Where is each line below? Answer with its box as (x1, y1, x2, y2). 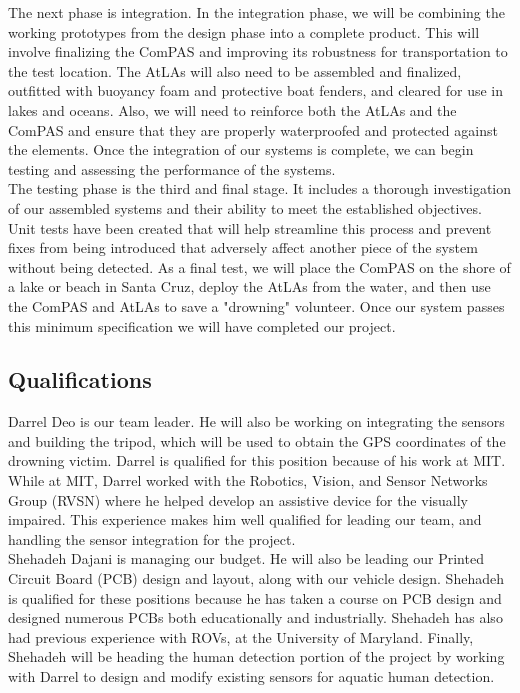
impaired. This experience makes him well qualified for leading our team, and (8, 509, 482, 530)
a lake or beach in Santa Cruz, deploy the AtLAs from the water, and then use (8, 276, 491, 297)
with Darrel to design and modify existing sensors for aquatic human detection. (8, 666, 495, 687)
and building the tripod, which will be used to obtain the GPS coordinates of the (8, 430, 506, 451)
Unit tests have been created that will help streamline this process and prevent (8, 217, 492, 238)
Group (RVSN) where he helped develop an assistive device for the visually (8, 489, 468, 510)
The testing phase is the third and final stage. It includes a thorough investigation (8, 178, 512, 199)
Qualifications (8, 364, 152, 395)
